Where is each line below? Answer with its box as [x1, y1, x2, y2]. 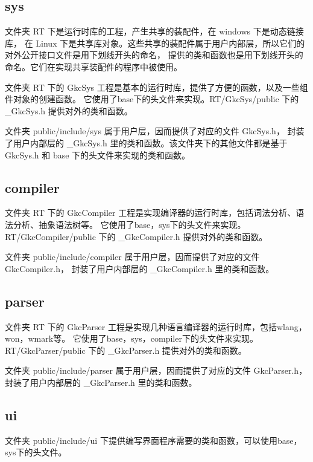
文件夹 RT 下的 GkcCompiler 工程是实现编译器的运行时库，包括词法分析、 [5, 206, 296, 219]
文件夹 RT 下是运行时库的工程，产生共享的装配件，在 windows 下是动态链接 [5, 25, 304, 37]
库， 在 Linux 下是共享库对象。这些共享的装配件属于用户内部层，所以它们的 [5, 36, 305, 49]
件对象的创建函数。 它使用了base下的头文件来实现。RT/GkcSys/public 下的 [5, 93, 299, 105]
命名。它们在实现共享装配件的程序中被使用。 [5, 60, 182, 73]
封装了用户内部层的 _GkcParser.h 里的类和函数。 [5, 376, 197, 388]
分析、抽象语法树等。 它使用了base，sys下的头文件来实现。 [13, 218, 246, 230]
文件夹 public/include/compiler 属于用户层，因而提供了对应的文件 [5, 250, 260, 263]
